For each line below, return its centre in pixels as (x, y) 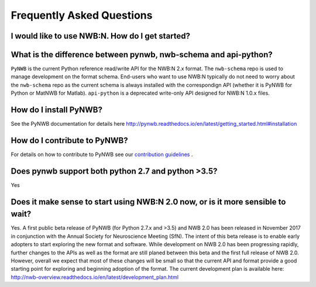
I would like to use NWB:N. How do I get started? (100, 36)
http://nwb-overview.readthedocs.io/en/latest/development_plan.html (95, 277)
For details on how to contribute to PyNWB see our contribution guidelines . (102, 154)
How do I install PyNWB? (56, 110)
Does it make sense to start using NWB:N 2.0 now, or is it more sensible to (148, 202)
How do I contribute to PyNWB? (69, 140)
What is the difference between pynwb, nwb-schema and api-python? (142, 55)
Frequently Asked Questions (82, 15)
